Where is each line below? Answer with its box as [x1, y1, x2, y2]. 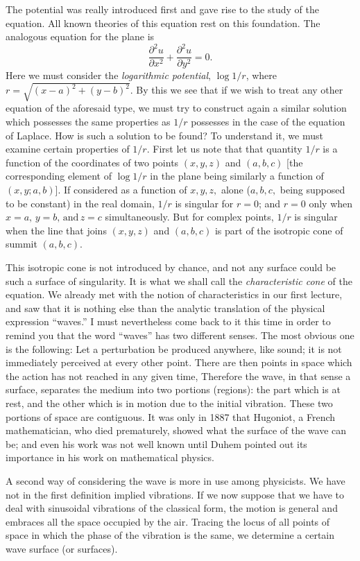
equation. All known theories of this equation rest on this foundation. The [6, 15, 320, 30]
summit [6, 236, 37, 251]
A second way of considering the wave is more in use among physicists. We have [6, 473, 345, 487]
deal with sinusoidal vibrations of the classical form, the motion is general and [6, 501, 338, 515]
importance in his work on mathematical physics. [6, 450, 214, 465]
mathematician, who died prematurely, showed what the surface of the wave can [6, 423, 347, 438]
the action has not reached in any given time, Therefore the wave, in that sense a [6, 368, 351, 383]
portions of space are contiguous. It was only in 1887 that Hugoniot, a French [6, 409, 336, 424]
